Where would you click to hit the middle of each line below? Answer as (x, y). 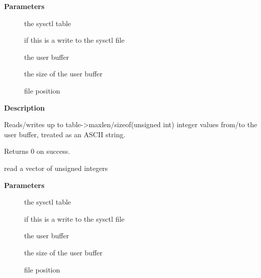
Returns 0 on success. (37, 151)
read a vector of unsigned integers (56, 168)
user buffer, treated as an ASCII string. (65, 134)
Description (25, 107)
